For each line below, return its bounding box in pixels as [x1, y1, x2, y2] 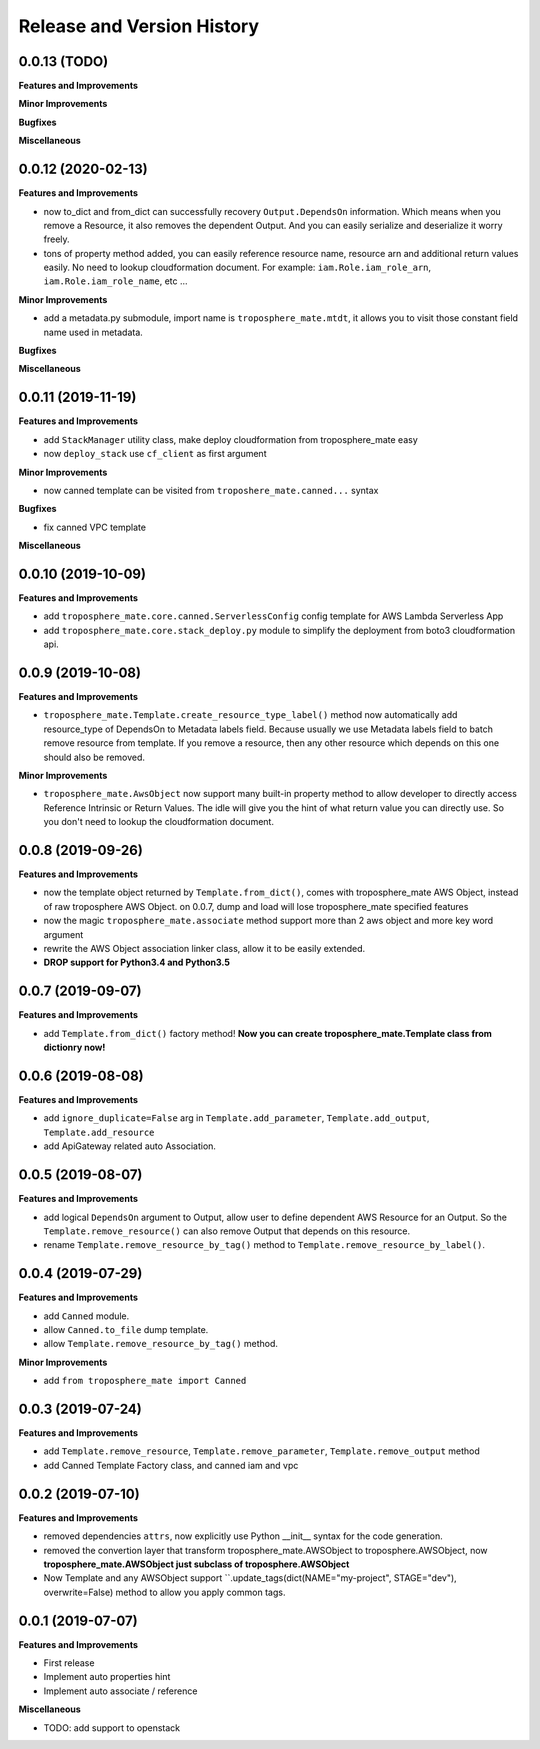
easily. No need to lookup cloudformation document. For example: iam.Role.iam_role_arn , [43, 261, 432, 274]
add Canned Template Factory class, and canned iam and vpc [43, 1459, 299, 1471]
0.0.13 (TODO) [18, 53, 109, 70]
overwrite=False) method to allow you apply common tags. [43, 1586, 286, 1598]
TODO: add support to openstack [43, 1721, 181, 1734]
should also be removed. [43, 751, 145, 763]
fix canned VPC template [43, 521, 147, 533]
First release [43, 1656, 95, 1669]
